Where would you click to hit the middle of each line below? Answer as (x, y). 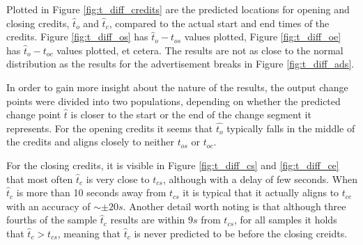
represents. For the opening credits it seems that (110, 128)
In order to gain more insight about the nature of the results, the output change (177, 87)
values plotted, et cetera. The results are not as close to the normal (200, 50)
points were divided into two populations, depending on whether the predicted (173, 101)
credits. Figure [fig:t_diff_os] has (77, 37)
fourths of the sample (52, 220)
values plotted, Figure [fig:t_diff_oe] (263, 37)
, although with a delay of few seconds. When (260, 179)
